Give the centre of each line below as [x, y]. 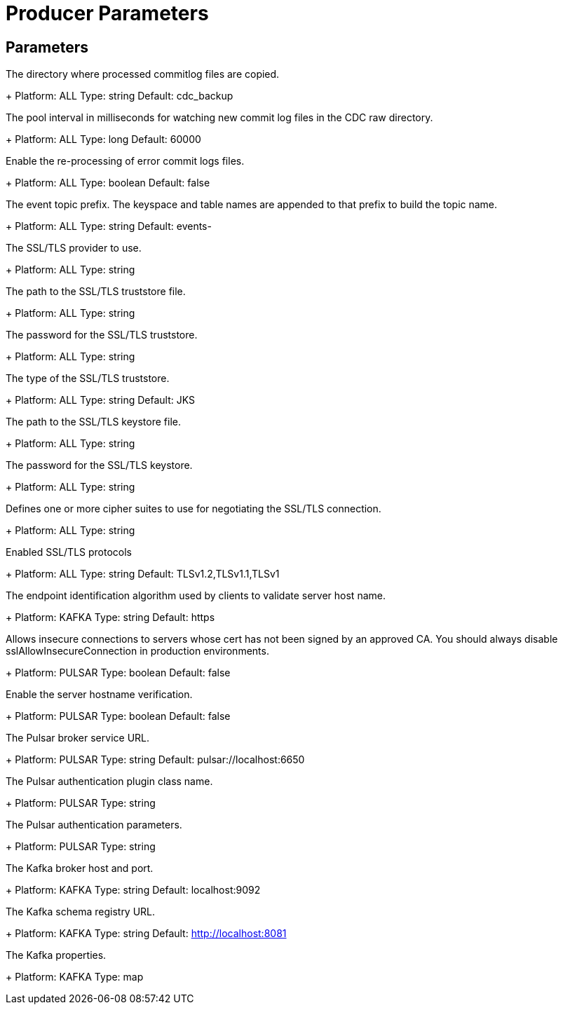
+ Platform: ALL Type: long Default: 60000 [103, 139]
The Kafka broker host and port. [80, 868]
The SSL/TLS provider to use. [74, 248]
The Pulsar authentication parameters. [94, 825]
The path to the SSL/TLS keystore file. [93, 422]
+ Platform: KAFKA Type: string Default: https [110, 617]
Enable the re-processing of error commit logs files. [125, 161]
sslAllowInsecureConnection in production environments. [137, 651]
